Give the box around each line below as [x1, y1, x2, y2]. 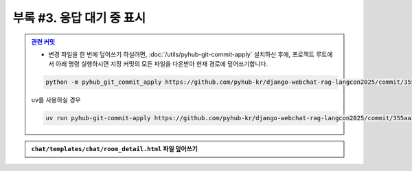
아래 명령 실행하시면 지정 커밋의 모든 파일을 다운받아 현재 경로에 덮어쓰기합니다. [55, 60, 268, 68]
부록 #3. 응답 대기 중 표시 [12, 10, 146, 25]
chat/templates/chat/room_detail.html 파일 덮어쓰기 [31, 145, 198, 153]
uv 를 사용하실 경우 [31, 96, 81, 104]
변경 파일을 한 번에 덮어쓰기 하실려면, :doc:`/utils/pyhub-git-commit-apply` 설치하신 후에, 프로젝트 [48, 50, 315, 58]
